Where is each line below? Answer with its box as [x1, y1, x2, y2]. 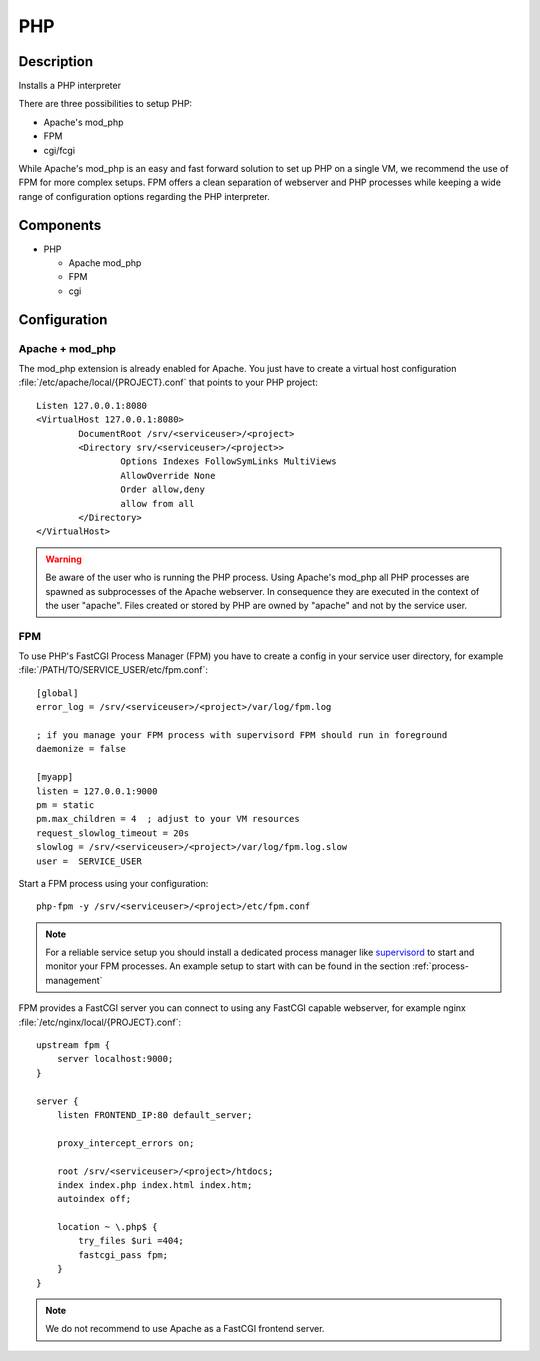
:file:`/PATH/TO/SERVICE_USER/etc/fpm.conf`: [18, 664, 209, 676]
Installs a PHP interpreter [18, 80, 122, 92]
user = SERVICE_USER [36, 855, 142, 867]
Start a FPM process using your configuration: [18, 877, 209, 889]
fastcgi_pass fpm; [78, 1249, 169, 1260]
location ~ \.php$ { [56, 1221, 158, 1233]
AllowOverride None [120, 470, 216, 481]
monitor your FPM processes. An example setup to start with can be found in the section [45, 960, 410, 972]
